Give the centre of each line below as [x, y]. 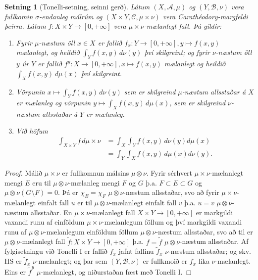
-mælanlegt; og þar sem [72, 261]
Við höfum [32, 130]
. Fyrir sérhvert [169, 173]
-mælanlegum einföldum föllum [91, 231]
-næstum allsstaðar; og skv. [210, 251]
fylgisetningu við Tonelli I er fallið [56, 251]
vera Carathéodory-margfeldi [205, 16]
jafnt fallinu [136, 251]
